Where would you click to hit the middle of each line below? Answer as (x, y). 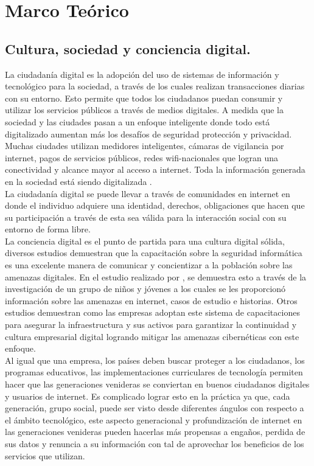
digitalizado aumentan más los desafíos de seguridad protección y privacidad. (148, 134)
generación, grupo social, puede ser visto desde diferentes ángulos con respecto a (155, 408)
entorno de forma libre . (48, 229)
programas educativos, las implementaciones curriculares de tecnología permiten (154, 372)
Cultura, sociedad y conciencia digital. (128, 48)
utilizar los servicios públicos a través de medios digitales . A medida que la (144, 110)
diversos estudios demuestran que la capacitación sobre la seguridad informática (154, 253)
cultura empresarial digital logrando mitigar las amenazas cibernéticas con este (152, 336)
